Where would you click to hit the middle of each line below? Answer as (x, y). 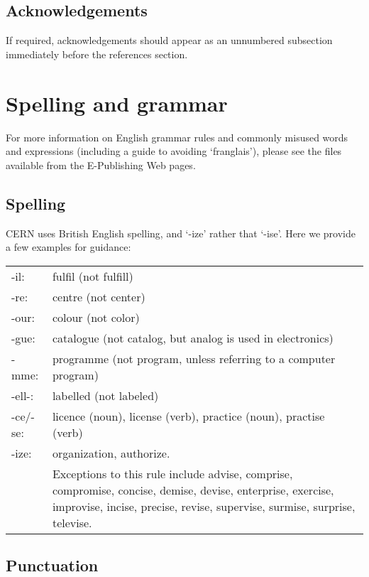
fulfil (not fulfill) (93, 276)
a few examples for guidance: (68, 247)
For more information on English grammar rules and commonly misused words (177, 137)
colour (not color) (96, 317)
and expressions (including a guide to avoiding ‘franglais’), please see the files (174, 151)
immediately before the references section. (97, 54)
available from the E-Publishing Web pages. (101, 165)
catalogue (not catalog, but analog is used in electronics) (193, 338)
